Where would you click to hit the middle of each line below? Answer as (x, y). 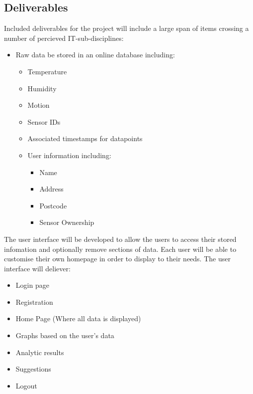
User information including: (69, 155)
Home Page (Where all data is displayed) (78, 318)
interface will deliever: (37, 268)
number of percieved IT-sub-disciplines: (64, 38)
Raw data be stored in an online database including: (95, 55)
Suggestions (33, 369)
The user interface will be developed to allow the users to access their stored (120, 239)
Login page (32, 285)
